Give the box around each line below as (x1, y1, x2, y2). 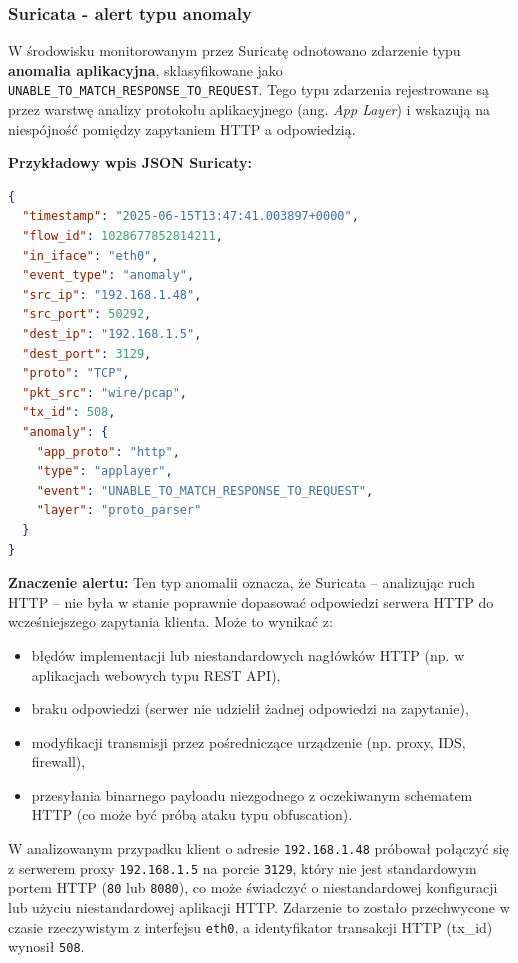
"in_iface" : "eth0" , (22, 248, 159, 263)
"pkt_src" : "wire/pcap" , (22, 385, 188, 400)
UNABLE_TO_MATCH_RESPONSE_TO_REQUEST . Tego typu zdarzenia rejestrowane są (8, 79, 490, 100)
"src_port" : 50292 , (22, 307, 152, 322)
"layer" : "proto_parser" (36, 503, 202, 518)
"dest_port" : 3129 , (22, 346, 152, 361)
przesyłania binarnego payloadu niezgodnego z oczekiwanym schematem (31, 784, 473, 805)
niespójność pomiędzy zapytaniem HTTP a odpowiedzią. (8, 118, 356, 139)
